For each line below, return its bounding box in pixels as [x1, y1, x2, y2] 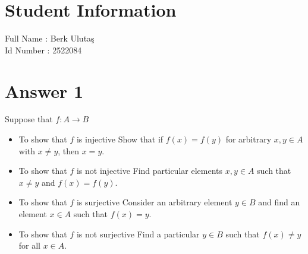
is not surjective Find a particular [76, 227, 200, 240]
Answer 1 [5, 78, 84, 103]
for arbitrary [225, 133, 272, 145]
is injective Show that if [76, 133, 164, 145]
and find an [258, 196, 300, 208]
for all [18, 239, 41, 252]
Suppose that [5, 113, 53, 125]
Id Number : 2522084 [5, 43, 82, 56]
